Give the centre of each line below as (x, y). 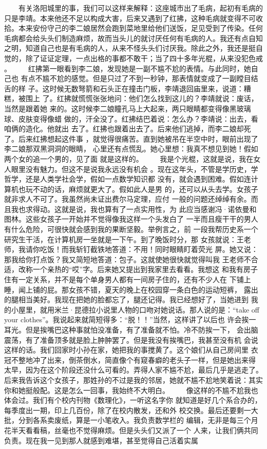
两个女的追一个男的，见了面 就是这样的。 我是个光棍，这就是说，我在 (129, 158)
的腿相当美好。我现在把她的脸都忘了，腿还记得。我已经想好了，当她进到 (126, 299)
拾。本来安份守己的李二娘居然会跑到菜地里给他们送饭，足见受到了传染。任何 (133, 28)
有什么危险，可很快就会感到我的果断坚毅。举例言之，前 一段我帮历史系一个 (131, 229)
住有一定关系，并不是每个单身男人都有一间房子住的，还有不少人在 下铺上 (128, 279)
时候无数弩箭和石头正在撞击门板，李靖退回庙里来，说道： (147, 88)
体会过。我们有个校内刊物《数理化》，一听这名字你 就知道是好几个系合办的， (133, 400)
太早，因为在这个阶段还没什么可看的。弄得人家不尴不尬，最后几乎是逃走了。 (133, 370)
